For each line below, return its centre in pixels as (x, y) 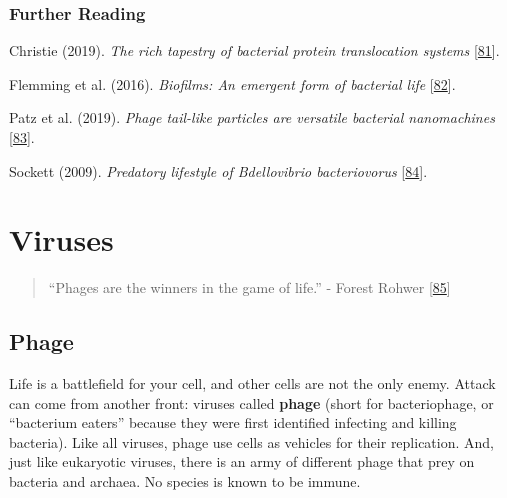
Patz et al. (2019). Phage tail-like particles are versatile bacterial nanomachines (252, 117)
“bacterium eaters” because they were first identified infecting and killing (233, 422)
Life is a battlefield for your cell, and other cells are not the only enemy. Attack (252, 383)
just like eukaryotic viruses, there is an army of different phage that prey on (242, 461)
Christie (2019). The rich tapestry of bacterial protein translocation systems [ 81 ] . (254, 50)
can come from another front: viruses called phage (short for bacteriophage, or (251, 402)
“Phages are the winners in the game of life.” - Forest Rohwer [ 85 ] (249, 287)
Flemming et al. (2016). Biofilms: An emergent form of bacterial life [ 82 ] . (232, 83)
